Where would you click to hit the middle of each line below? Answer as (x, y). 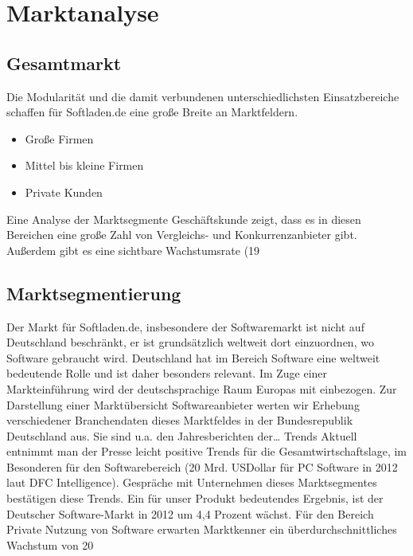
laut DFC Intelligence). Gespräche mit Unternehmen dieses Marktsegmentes (192, 482)
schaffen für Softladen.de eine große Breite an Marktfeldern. (152, 112)
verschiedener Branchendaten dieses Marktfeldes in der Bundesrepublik (180, 420)
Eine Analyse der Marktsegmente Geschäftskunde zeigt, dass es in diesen (184, 219)
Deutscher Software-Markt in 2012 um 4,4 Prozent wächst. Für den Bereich (190, 513)
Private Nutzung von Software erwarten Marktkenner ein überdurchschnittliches (202, 529)
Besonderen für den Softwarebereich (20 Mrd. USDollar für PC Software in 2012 (202, 466)
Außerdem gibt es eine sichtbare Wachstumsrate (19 (133, 250)
